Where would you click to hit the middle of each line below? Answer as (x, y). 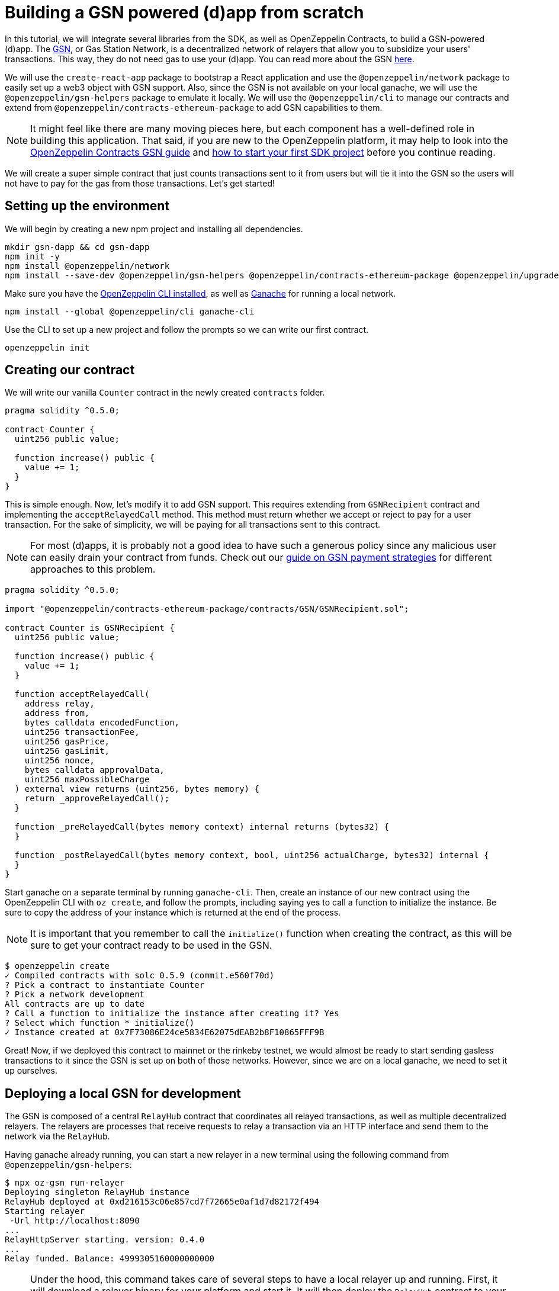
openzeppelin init (47, 347)
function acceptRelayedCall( (82, 694)
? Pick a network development (75, 995)
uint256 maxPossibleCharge (87, 780)
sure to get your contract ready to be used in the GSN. (151, 945)
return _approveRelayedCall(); (97, 799)
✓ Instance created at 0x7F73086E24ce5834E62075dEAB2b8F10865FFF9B (165, 1033)
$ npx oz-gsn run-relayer (65, 1183)
